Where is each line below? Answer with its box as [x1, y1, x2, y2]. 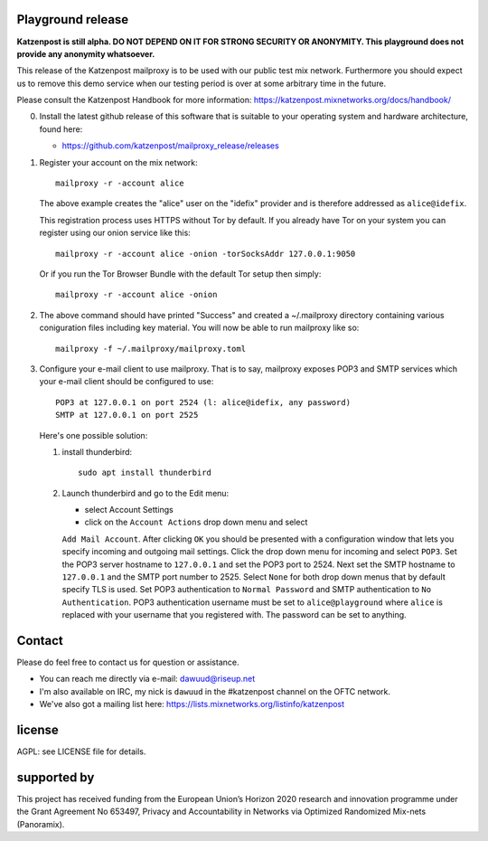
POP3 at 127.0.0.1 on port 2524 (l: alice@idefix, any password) [55, 397, 352, 407]
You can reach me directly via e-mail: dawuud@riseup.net [39, 674, 256, 685]
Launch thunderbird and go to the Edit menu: [61, 487, 230, 498]
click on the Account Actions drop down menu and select [84, 516, 308, 528]
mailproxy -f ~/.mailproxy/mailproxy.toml [55, 344, 247, 354]
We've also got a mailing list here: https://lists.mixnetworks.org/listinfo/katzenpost [39, 699, 345, 710]
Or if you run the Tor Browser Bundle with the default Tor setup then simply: [39, 268, 322, 279]
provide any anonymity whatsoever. [16, 48, 155, 59]
